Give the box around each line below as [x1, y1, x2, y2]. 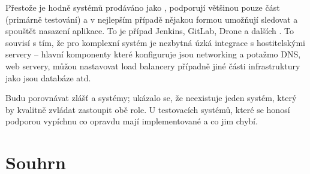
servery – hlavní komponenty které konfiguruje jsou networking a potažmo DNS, [5, 48, 301, 60]
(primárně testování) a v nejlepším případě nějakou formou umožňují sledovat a [5, 13, 298, 25]
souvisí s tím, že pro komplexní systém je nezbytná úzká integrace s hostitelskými [5, 36, 305, 48]
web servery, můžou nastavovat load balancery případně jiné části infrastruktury [5, 59, 300, 72]
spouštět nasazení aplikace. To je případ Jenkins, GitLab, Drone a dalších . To [5, 25, 294, 37]
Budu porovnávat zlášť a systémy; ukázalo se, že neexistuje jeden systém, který [5, 91, 297, 104]
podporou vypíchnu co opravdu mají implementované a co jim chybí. [5, 115, 258, 127]
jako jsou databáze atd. [5, 71, 91, 84]
